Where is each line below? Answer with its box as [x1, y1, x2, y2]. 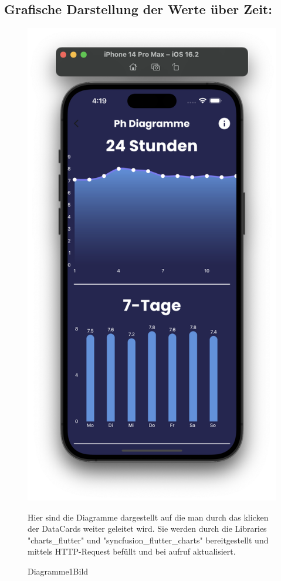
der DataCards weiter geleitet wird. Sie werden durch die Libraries [28, 522, 267, 535]
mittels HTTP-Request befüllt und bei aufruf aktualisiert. [28, 545, 236, 558]
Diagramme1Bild [28, 565, 89, 577]
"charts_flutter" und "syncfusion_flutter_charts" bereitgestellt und [28, 533, 269, 546]
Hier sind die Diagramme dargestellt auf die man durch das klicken [28, 511, 269, 523]
